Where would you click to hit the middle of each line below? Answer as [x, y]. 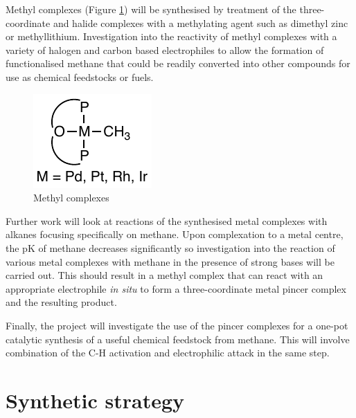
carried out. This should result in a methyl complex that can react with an [164, 275]
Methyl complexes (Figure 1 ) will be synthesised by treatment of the [151, 9]
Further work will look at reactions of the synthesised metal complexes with [167, 220]
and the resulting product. [61, 302]
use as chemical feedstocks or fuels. [80, 76]
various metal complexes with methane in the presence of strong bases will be [170, 261]
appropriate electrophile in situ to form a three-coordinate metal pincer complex [176, 288]
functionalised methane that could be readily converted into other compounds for [178, 63]
